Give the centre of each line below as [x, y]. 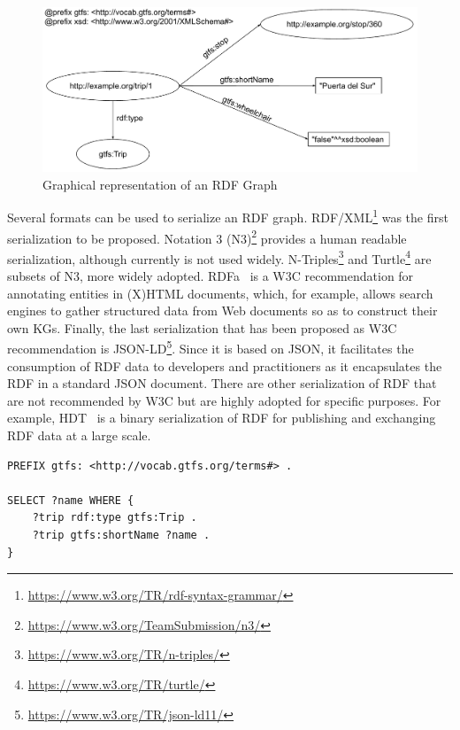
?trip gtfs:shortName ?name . [121, 535]
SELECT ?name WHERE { [71, 500]
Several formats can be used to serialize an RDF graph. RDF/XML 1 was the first [228, 216]
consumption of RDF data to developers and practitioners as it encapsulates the [225, 365]
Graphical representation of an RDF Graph [160, 184]
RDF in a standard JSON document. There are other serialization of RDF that [222, 383]
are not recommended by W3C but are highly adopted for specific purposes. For [224, 400]
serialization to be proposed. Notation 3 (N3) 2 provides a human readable [207, 237]
